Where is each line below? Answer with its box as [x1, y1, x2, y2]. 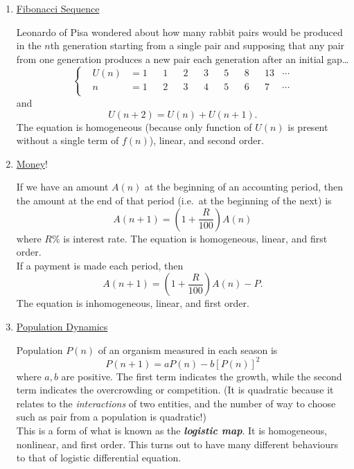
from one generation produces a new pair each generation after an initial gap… [16, 51, 349, 66]
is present [287, 119, 328, 134]
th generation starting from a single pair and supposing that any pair [50, 38, 345, 53]
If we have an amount [16, 179, 109, 194]
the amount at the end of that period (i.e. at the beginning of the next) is [16, 193, 332, 207]
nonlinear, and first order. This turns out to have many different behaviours [16, 436, 338, 451]
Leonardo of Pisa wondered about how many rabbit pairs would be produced [16, 24, 343, 39]
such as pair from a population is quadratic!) [16, 409, 206, 424]
